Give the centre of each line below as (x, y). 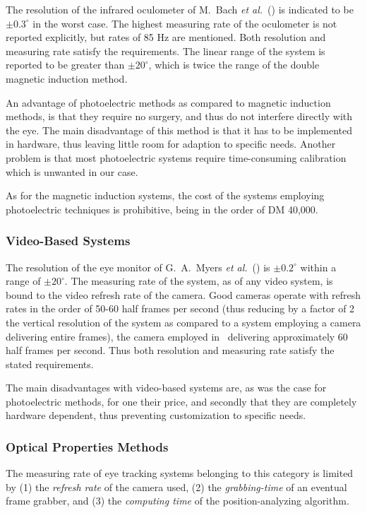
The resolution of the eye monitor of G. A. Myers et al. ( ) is (138, 267)
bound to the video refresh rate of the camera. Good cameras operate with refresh (183, 294)
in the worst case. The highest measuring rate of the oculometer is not (185, 23)
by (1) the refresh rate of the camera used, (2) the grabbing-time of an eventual (176, 487)
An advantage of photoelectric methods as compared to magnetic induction (168, 102)
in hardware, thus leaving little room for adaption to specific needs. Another (171, 144)
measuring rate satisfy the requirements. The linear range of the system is (166, 51)
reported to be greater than (65, 65)
